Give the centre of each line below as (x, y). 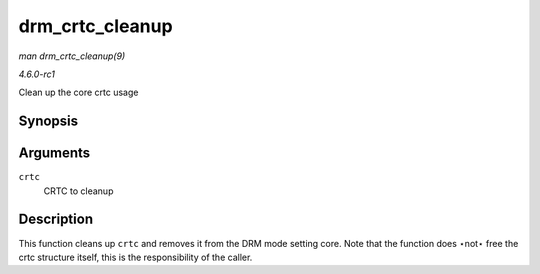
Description (56, 219)
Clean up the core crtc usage (78, 92)
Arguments (54, 153)
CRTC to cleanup (78, 191)
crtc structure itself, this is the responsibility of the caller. (135, 257)
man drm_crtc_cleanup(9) (72, 56)
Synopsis (48, 121)
